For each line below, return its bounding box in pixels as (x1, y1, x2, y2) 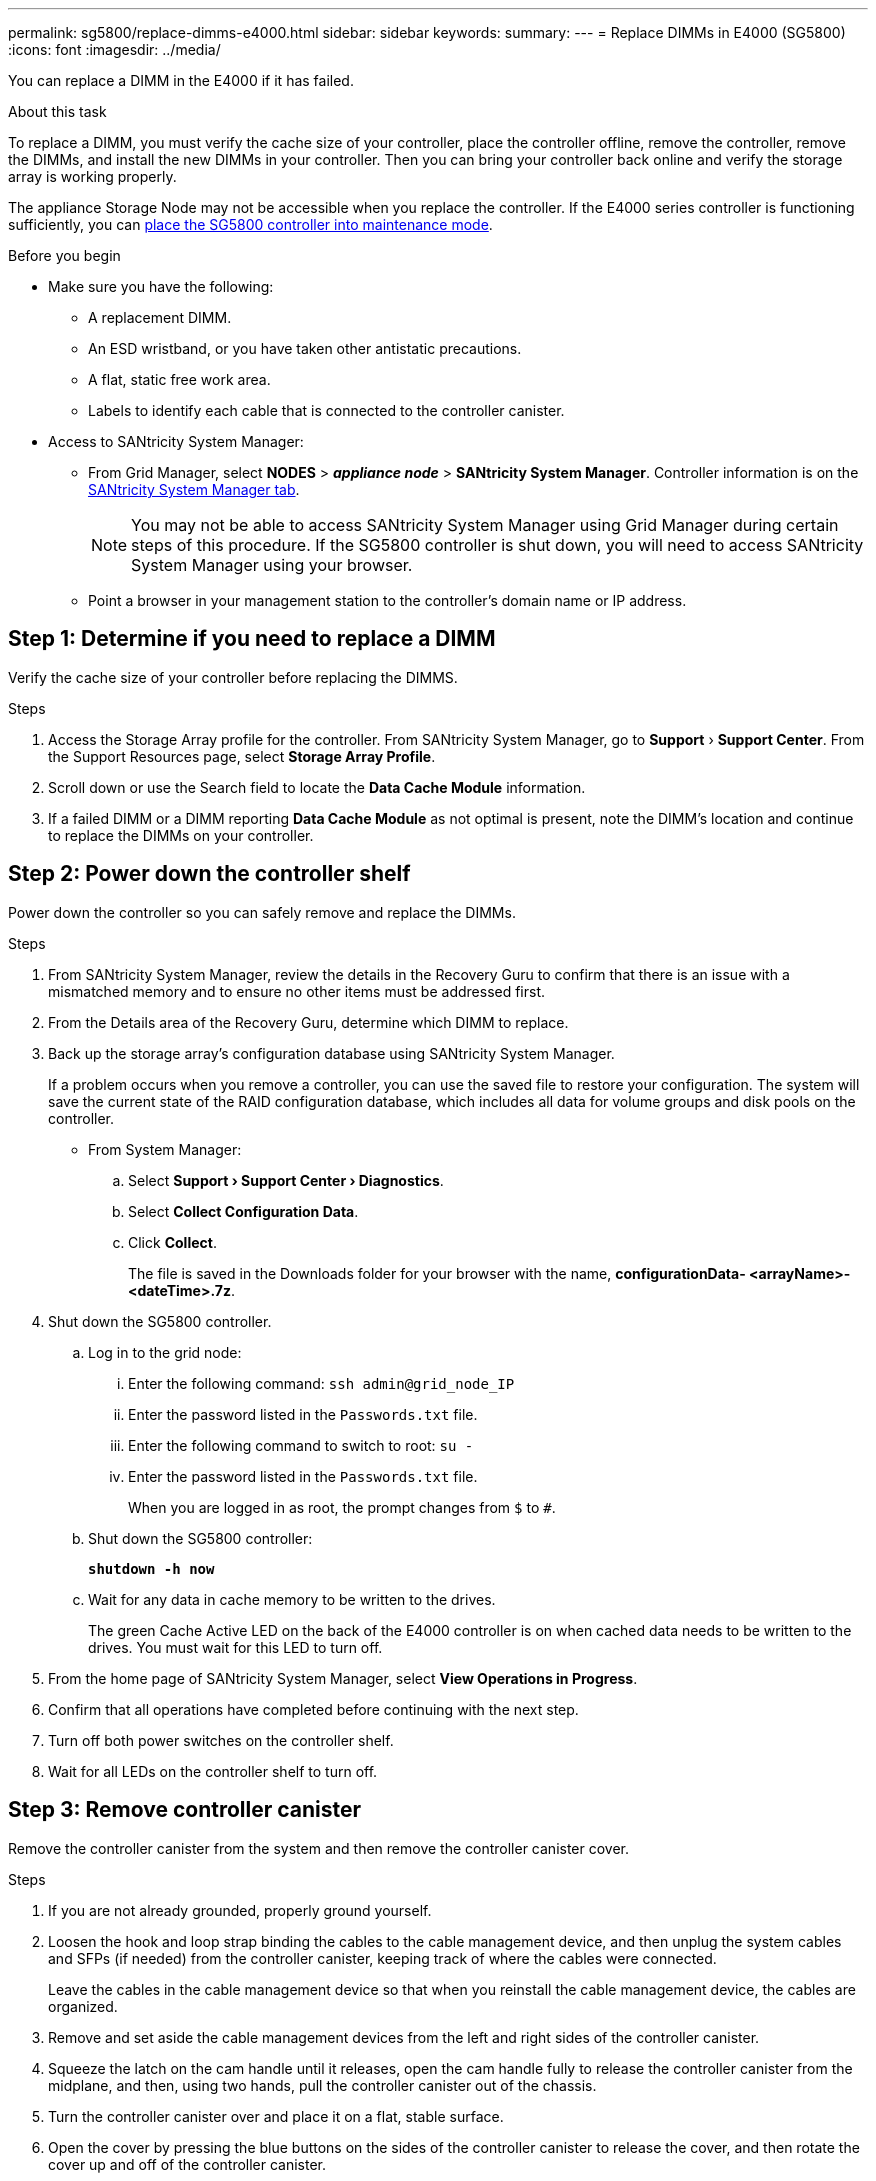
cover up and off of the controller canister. (48, 2155, 327, 2173)
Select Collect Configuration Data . (128, 1202, 359, 1220)
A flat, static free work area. (88, 371, 271, 388)
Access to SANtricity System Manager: (48, 433, 304, 450)
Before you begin (8, 247, 121, 264)
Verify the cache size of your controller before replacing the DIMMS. (8, 668, 458, 686)
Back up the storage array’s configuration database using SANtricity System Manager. (48, 1044, 615, 1062)
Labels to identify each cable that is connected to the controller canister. (88, 402, 565, 419)
